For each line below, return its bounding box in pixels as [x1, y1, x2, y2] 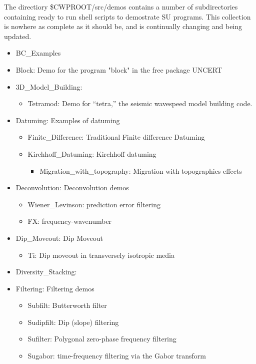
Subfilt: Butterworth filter [27, 300, 107, 310]
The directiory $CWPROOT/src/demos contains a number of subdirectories [4, 2, 238, 12]
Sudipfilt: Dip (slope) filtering [27, 316, 119, 327]
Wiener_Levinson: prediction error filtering [27, 199, 160, 209]
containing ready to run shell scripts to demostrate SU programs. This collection [4, 11, 251, 22]
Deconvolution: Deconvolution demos [15, 182, 129, 193]
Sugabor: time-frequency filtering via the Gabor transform [27, 350, 206, 361]
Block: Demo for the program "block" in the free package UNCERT [15, 64, 222, 75]
